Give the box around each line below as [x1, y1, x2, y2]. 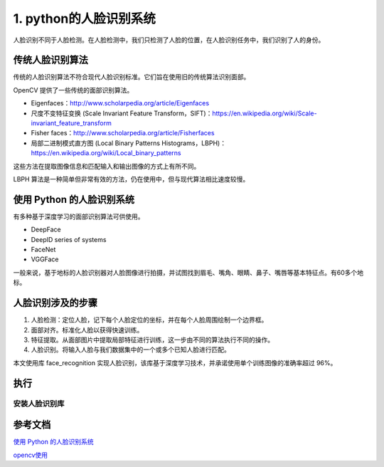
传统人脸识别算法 [13, 54, 88, 66]
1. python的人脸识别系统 [13, 11, 156, 26]
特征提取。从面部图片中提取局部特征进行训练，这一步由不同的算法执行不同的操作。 [31, 335, 274, 344]
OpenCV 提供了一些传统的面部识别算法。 [13, 85, 134, 94]
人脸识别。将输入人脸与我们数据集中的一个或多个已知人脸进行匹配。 [31, 345, 230, 354]
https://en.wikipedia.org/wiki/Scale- [212, 109, 317, 117]
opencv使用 [13, 451, 48, 459]
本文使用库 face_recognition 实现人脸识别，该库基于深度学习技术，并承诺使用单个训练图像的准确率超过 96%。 [13, 358, 337, 367]
